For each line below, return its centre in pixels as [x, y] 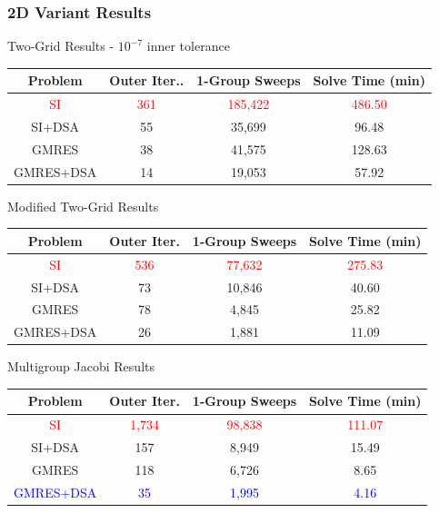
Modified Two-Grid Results [83, 206]
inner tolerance [188, 46]
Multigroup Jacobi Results [81, 366]
